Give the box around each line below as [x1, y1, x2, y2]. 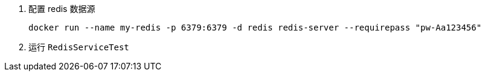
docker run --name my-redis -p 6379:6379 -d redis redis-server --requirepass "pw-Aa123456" [28, 23, 482, 32]
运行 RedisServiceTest [28, 42, 129, 52]
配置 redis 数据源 [28, 4, 95, 14]
